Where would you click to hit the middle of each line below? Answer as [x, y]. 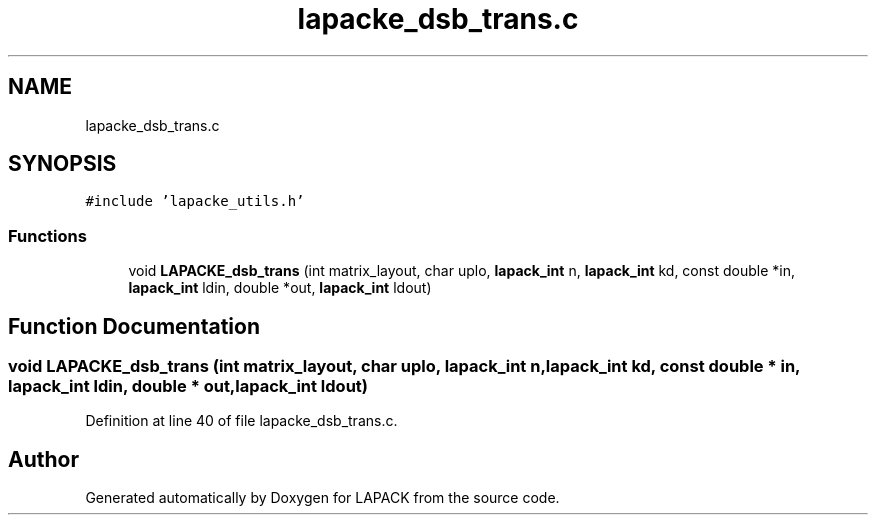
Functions [47, 235]
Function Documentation [134, 326]
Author [43, 459]
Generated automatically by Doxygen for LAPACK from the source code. [322, 498]
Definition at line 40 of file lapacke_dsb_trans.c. [241, 421]
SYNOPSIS [62, 164]
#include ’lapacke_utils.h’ [195, 201]
